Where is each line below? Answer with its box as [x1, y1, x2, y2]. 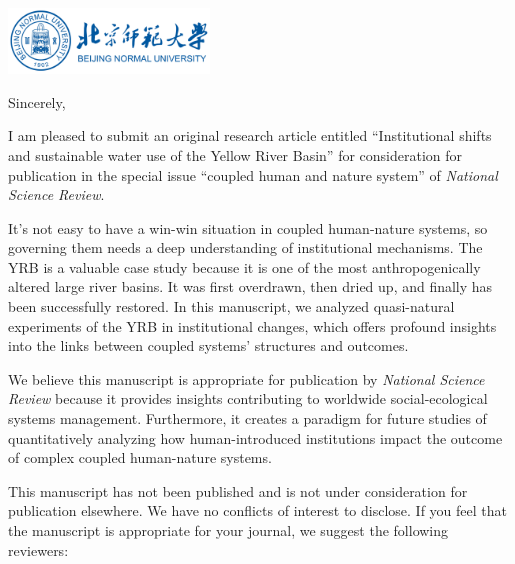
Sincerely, [8, 91, 66, 112]
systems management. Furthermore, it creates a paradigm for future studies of [8, 408, 487, 429]
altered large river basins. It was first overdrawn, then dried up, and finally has [8, 276, 493, 297]
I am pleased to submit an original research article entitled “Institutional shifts [8, 125, 492, 146]
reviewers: [8, 539, 69, 560]
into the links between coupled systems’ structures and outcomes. [8, 335, 409, 356]
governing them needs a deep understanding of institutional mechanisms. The [8, 237, 483, 258]
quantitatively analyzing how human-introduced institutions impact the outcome [8, 427, 503, 448]
